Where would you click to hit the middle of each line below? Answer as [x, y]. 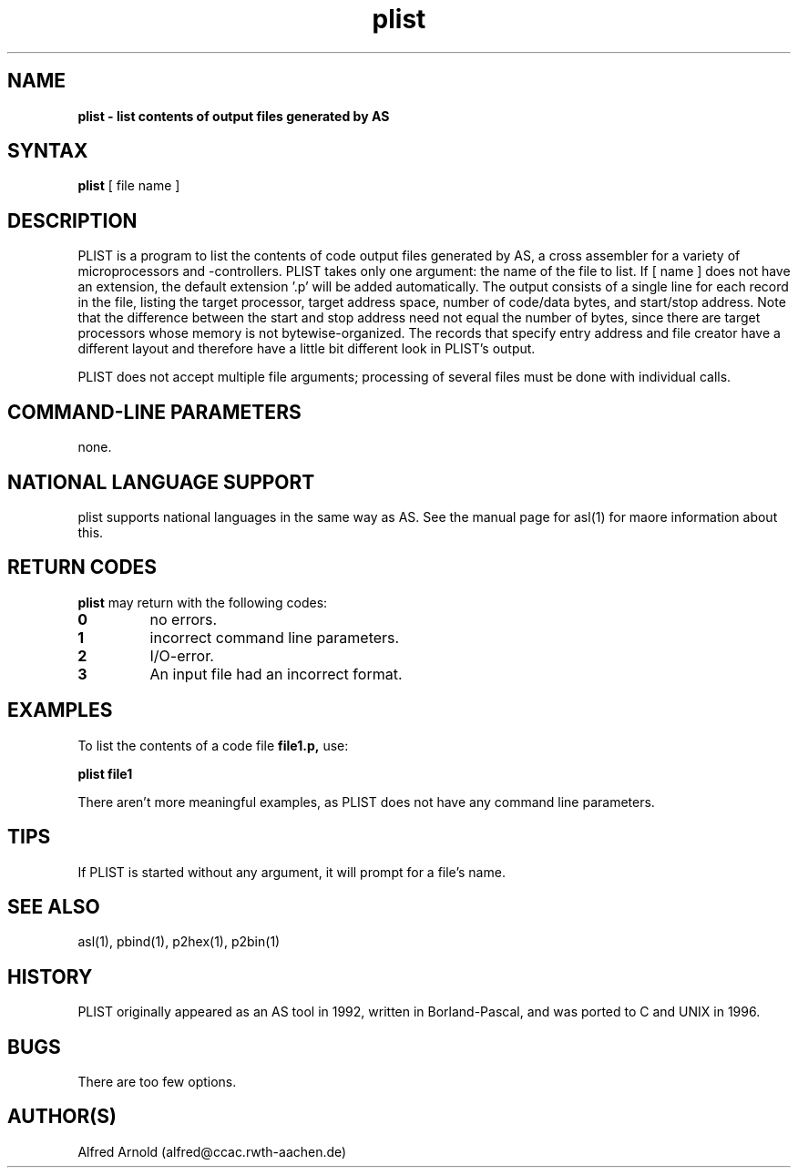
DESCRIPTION [72, 220]
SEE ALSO [54, 906]
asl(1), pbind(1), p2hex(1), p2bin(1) [179, 942]
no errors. [184, 619]
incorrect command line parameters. [275, 637]
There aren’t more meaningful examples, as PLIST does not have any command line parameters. [366, 802]
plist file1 [105, 773]
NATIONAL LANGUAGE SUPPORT [161, 482]
